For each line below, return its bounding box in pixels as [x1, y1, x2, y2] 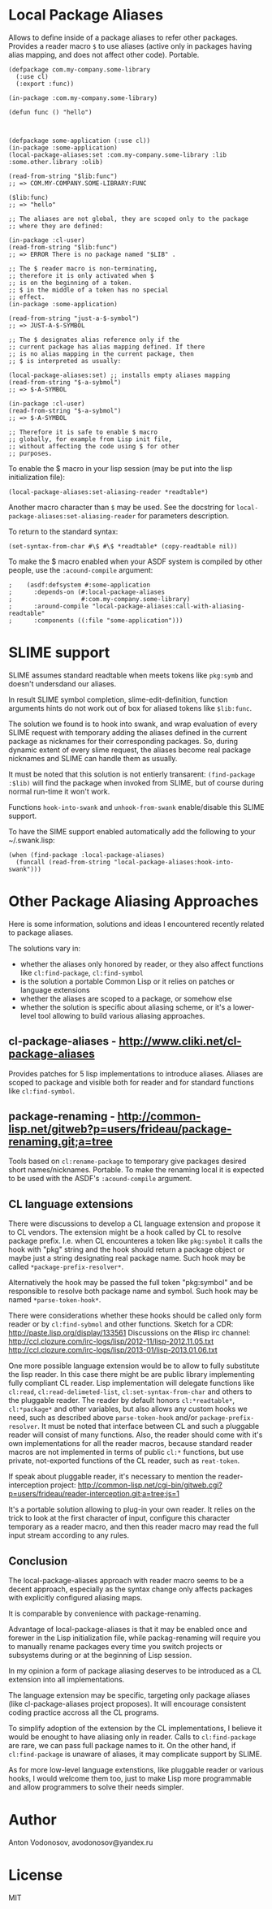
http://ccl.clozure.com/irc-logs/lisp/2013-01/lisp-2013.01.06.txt [8, 1345, 218, 1355]
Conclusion [8, 1554, 68, 1568]
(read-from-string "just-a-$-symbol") [8, 314, 140, 322]
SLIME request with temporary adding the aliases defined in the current [8, 727, 248, 737]
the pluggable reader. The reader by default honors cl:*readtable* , [8, 1396, 235, 1405]
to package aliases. [8, 928, 74, 937]
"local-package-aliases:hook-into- [113, 858, 234, 866]
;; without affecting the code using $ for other [8, 442, 180, 450]
